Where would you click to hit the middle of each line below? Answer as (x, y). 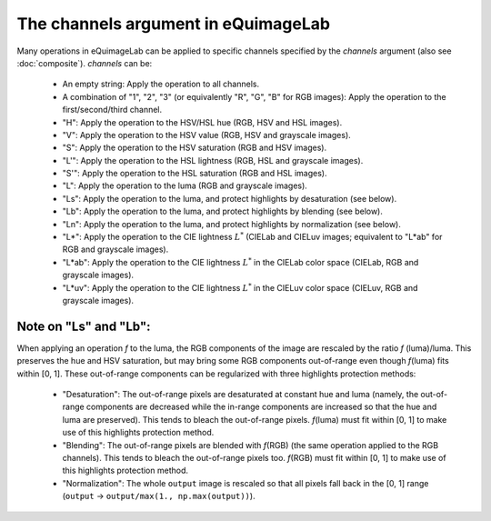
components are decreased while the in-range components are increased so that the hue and (262, 407)
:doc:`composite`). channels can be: (85, 63)
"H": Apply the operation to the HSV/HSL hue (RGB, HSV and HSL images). (202, 122)
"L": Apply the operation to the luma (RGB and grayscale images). (185, 185)
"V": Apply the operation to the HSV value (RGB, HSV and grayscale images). (207, 135)
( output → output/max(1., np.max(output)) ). (159, 496)
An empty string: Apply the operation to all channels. (160, 84)
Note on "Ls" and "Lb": (84, 326)
